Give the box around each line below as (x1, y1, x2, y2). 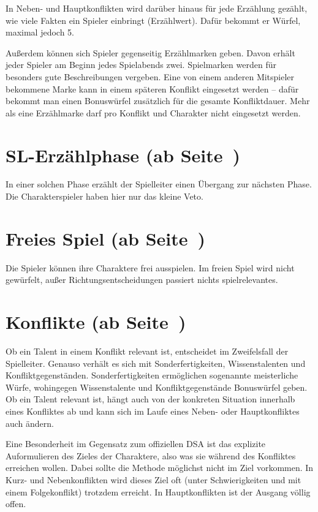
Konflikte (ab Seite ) (6, 309, 186, 334)
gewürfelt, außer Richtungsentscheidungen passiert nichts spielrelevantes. (6, 273, 278, 286)
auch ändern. (6, 416, 55, 429)
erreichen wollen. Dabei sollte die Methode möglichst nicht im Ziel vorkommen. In (6, 461, 314, 474)
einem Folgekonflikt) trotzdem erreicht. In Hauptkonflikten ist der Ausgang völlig (6, 485, 311, 498)
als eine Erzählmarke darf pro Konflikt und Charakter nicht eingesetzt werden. (6, 106, 301, 119)
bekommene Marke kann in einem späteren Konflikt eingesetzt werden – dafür (6, 82, 299, 95)
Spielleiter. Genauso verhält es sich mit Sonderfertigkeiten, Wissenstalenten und (6, 356, 306, 369)
